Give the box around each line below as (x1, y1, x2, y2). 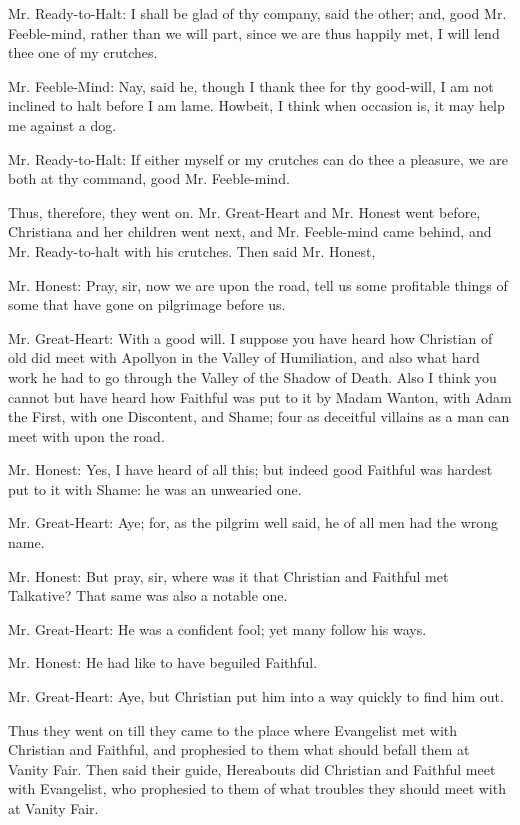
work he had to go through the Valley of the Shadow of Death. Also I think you (8, 366, 497, 387)
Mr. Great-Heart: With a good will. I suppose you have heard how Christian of (8, 327, 493, 348)
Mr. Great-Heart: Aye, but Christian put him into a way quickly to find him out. (8, 686, 504, 707)
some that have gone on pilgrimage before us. (8, 294, 286, 315)
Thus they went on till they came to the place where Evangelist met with (8, 719, 458, 740)
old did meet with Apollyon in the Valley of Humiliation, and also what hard (8, 347, 480, 368)
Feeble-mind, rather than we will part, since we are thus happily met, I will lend (8, 22, 500, 43)
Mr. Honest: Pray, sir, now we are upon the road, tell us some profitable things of (8, 274, 508, 295)
